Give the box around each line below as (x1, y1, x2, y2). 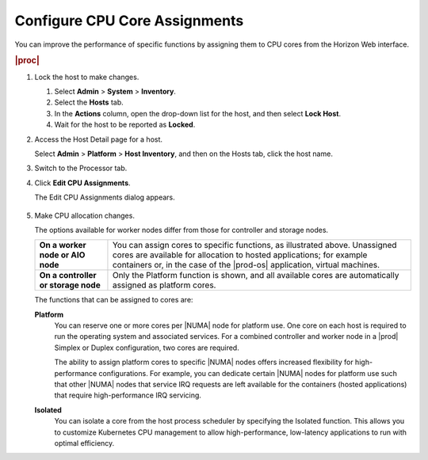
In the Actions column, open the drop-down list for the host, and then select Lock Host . (54, 108, 341, 118)
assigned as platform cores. (112, 279, 216, 291)
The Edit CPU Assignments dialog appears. (34, 192, 175, 202)
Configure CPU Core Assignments (14, 12, 244, 29)
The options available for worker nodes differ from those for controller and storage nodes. (34, 225, 329, 234)
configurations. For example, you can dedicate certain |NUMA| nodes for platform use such (98, 368, 398, 378)
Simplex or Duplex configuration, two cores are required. (54, 343, 239, 352)
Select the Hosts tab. (54, 97, 124, 107)
